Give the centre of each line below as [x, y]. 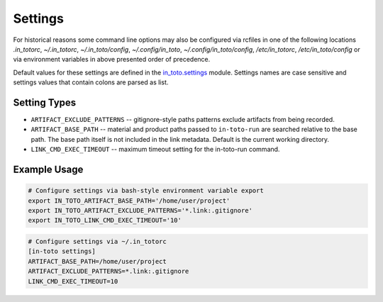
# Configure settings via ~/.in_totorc [97, 241]
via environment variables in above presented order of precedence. [112, 60]
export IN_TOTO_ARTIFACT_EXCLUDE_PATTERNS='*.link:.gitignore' [140, 210]
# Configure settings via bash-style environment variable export [146, 191]
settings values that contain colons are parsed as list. [91, 82]
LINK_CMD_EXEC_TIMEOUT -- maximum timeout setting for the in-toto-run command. [155, 150]
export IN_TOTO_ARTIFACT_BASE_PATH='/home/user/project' [129, 201]
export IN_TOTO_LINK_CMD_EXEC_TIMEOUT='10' [105, 220]
